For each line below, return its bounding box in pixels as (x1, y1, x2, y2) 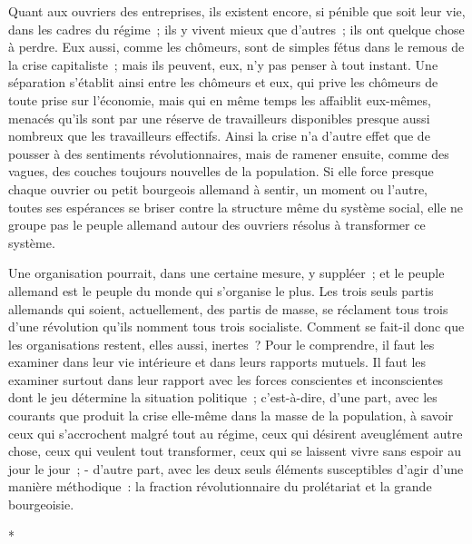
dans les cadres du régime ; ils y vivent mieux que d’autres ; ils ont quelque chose (8, 19, 465, 38)
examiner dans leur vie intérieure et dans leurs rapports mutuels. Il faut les (8, 352, 427, 371)
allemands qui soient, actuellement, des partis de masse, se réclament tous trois (8, 299, 448, 318)
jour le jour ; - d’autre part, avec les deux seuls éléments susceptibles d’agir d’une (8, 459, 464, 478)
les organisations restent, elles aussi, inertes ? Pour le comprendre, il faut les (8, 334, 435, 353)
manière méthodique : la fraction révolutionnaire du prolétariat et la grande (8, 477, 432, 496)
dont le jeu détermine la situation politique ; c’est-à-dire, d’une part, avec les (8, 388, 438, 407)
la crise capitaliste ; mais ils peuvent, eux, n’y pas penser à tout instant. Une (8, 54, 438, 74)
